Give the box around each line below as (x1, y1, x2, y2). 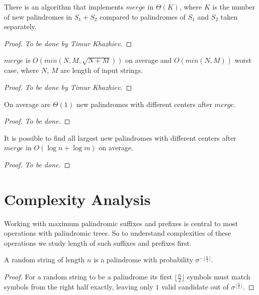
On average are (4, 99, 51, 109)
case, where (4, 65, 39, 75)
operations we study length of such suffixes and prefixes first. (4, 237, 192, 248)
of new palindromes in (4, 11, 72, 22)
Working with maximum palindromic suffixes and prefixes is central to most (4, 218, 238, 228)
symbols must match (187, 271, 250, 282)
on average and (125, 55, 172, 65)
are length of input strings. (60, 65, 143, 75)
